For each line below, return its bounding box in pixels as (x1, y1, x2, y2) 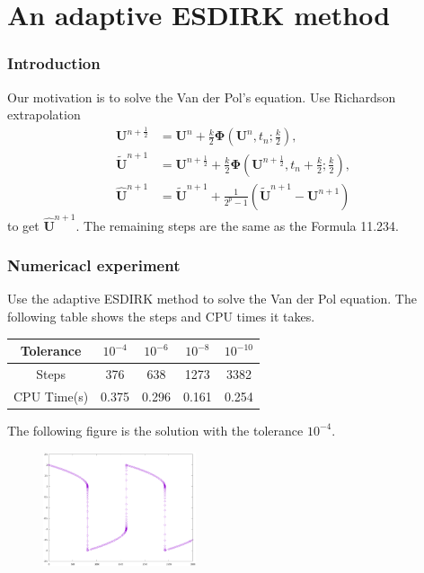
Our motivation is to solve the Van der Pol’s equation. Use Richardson (7, 87, 396, 106)
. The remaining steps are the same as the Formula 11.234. (75, 216, 399, 234)
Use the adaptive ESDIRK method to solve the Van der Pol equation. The (7, 289, 417, 308)
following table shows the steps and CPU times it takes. (7, 307, 315, 326)
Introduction (7, 52, 101, 75)
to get (7, 216, 40, 234)
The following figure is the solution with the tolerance (7, 420, 304, 439)
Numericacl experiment (7, 254, 181, 277)
